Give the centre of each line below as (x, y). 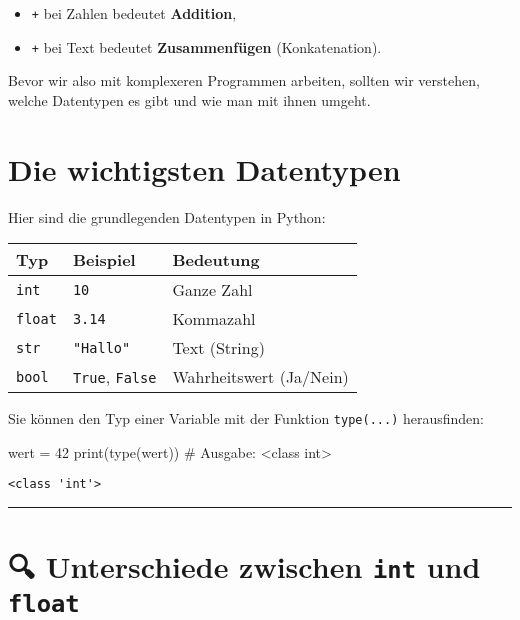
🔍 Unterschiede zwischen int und (244, 566)
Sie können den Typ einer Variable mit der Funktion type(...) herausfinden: (246, 418)
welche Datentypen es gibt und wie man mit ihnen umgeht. (189, 99)
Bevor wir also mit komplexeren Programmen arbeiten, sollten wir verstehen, (244, 80)
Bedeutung (216, 260)
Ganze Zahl (212, 290)
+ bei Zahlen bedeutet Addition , (134, 13)
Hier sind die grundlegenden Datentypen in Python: (167, 216)
